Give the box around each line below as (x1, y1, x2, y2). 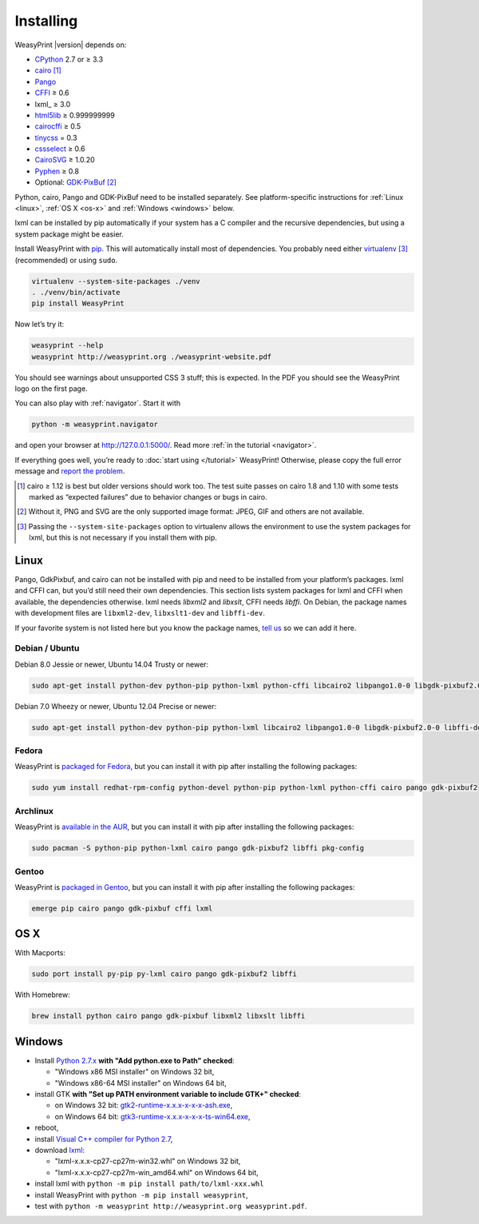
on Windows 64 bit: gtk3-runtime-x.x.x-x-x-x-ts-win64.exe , (54, 1111, 251, 1121)
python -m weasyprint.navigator (31, 420, 159, 429)
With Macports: (14, 948, 65, 958)
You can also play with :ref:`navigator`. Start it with (14, 398, 181, 408)
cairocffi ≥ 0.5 (34, 122, 81, 131)
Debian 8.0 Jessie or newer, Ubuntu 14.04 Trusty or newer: (14, 660, 209, 669)
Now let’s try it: (14, 320, 64, 329)
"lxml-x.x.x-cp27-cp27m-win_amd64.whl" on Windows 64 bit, (54, 1167, 259, 1177)
